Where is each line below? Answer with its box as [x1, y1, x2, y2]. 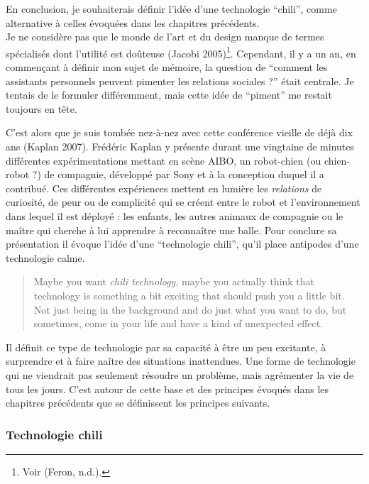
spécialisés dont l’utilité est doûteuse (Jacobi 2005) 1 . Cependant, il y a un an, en [6, 43, 356, 60]
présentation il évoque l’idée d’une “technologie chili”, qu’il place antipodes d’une [6, 236, 359, 251]
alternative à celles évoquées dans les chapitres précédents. [6, 15, 260, 30]
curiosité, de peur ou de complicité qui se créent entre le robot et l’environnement [6, 194, 360, 209]
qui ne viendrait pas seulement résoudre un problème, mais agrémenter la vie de [6, 367, 354, 382]
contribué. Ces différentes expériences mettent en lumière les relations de [6, 180, 322, 195]
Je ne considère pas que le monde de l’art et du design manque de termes [6, 29, 324, 44]
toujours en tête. [6, 101, 77, 116]
